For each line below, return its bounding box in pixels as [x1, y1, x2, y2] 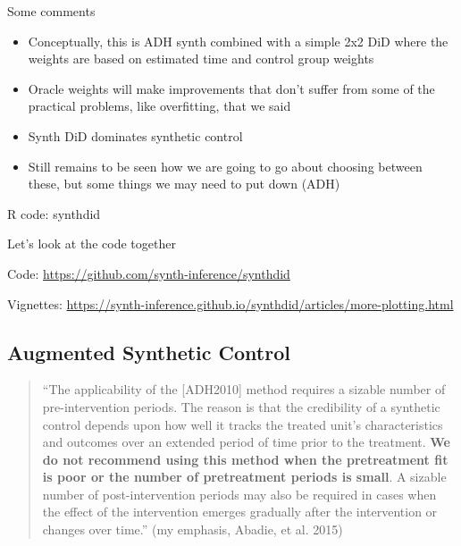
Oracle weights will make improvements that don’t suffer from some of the [28, 79, 435, 97]
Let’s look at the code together [7, 234, 176, 253]
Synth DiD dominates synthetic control [28, 126, 243, 145]
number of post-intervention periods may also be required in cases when [42, 484, 437, 503]
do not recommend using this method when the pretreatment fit [42, 449, 448, 468]
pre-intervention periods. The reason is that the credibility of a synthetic [42, 397, 440, 416]
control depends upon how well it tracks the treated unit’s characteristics [42, 415, 443, 433]
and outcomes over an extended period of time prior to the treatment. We [42, 433, 450, 451]
